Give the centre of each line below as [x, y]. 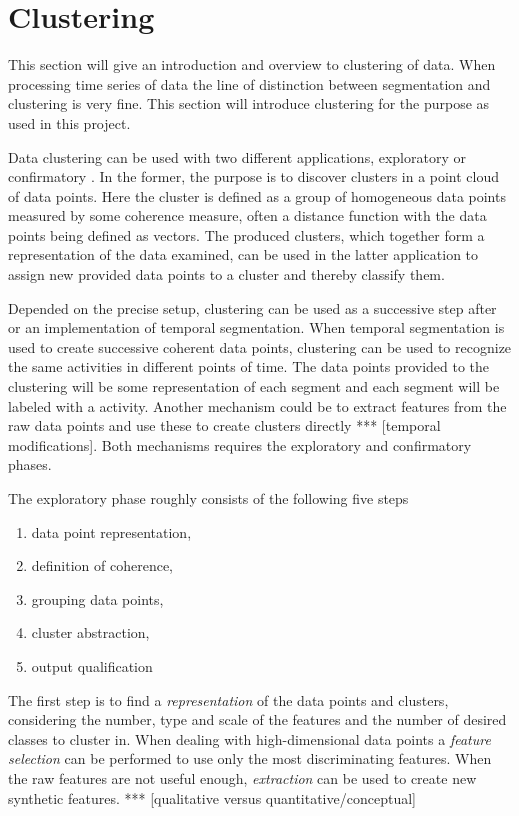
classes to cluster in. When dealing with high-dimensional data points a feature [249, 738]
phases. [30, 464]
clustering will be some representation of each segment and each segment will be [254, 386]
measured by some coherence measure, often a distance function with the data [247, 215]
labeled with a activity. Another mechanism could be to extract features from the [257, 405]
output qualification [92, 665]
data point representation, [111, 531]
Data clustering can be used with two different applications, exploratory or [237, 156]
